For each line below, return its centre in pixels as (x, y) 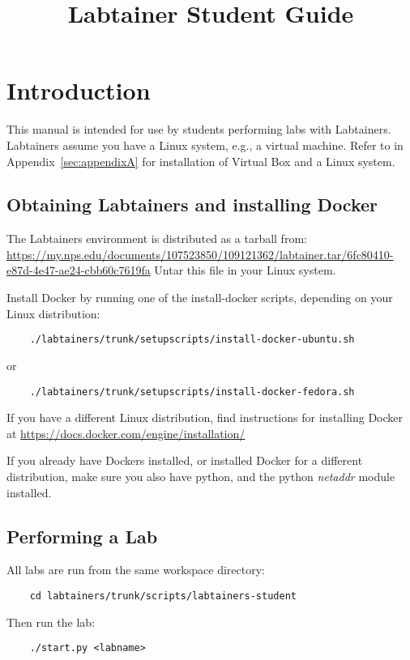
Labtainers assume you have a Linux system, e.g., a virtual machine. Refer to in (205, 145)
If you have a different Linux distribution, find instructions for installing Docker (205, 417)
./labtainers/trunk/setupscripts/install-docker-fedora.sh (192, 392)
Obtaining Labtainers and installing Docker (192, 204)
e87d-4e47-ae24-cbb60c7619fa (79, 270)
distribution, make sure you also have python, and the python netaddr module (201, 476)
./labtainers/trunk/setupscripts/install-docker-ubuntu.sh (192, 340)
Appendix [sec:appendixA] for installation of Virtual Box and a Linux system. (201, 161)
